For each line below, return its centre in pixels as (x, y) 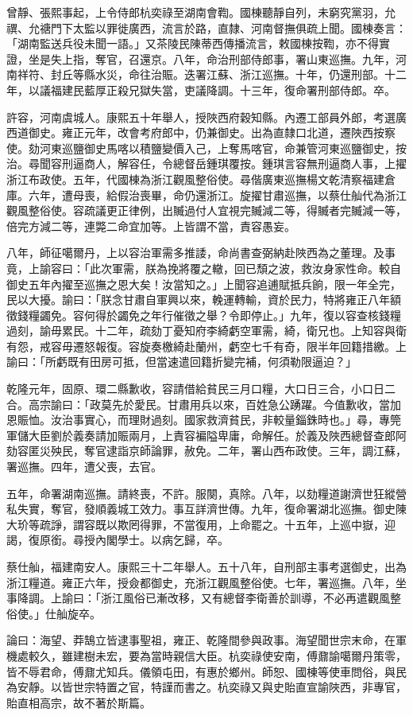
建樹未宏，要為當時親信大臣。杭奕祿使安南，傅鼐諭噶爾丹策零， (239, 655)
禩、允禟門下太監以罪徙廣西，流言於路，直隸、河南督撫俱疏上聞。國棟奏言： (206, 27)
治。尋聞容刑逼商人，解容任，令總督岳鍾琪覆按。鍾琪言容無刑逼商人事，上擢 (206, 163)
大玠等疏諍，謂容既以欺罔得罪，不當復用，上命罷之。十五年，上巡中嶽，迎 (201, 524)
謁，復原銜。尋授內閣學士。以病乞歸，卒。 (118, 540)
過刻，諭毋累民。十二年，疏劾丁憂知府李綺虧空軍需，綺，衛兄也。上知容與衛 (206, 331)
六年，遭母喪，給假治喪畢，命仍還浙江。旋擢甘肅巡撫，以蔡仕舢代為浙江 (217, 195)
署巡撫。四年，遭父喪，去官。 (84, 467)
